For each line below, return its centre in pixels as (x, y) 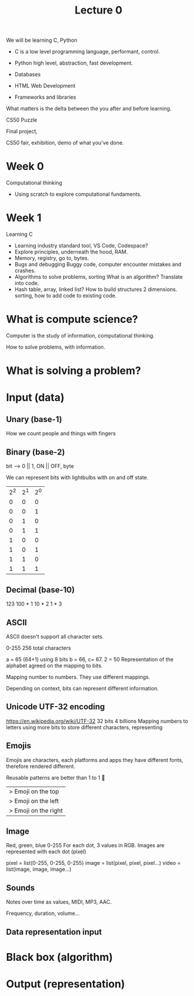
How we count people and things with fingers (61, 433)
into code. (27, 283)
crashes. (25, 270)
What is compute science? (72, 320)
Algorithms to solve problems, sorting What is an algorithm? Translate (98, 277)
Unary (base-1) (34, 419)
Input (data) (35, 398)
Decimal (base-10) (40, 589)
